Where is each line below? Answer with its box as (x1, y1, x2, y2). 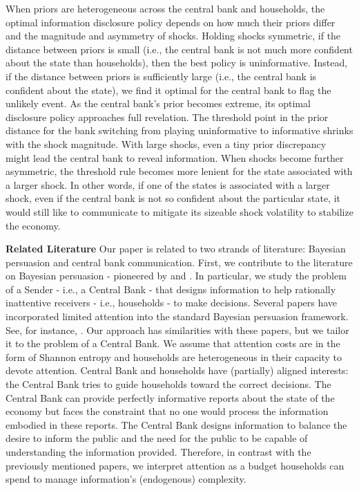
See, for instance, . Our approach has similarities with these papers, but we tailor (6, 322, 349, 337)
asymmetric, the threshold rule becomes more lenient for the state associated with (6, 164, 353, 178)
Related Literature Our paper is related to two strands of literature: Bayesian (6, 241, 346, 256)
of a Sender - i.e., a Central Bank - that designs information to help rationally (6, 281, 336, 296)
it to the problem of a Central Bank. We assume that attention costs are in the (6, 336, 340, 351)
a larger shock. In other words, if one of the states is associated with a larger (6, 177, 330, 192)
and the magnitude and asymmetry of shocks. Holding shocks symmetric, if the (6, 28, 341, 43)
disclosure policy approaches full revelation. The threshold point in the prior (6, 109, 329, 124)
